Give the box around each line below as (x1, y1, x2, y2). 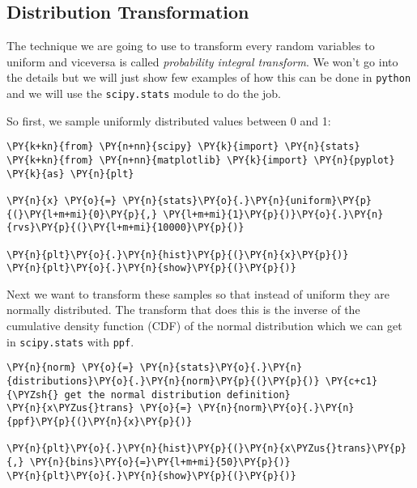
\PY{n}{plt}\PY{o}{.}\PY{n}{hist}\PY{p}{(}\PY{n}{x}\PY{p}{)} (6, 248, 349, 261)
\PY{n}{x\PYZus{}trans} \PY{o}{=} (6, 402, 193, 414)
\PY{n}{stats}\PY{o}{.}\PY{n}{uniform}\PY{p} (122, 194, 372, 206)
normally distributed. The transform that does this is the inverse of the (6, 301, 360, 318)
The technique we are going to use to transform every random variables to (6, 37, 375, 54)
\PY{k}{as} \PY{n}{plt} (6, 168, 134, 180)
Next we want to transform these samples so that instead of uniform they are (6, 285, 390, 302)
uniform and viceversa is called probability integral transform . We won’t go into (6, 53, 398, 70)
